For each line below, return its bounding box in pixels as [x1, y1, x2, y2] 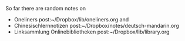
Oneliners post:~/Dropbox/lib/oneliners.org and [14, 16, 129, 23]
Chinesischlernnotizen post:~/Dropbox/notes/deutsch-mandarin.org [14, 23, 180, 29]
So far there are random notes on [5, 5, 86, 12]
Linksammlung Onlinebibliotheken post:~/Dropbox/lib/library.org [14, 28, 170, 35]
